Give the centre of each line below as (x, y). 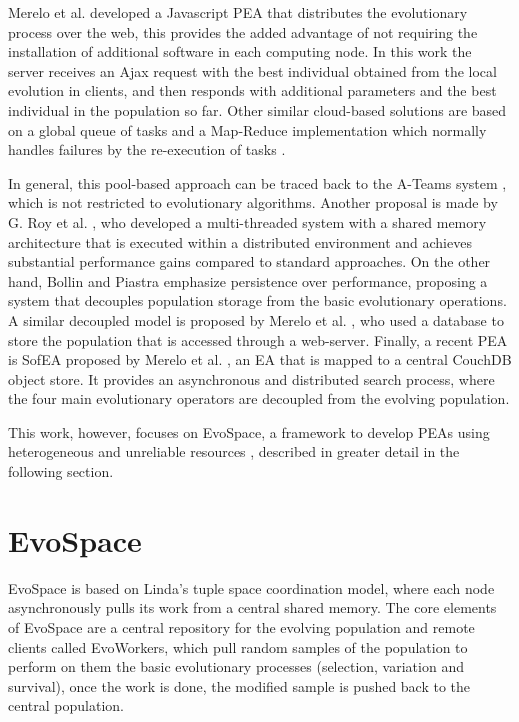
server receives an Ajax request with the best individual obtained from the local (252, 70)
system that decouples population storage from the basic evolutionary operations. (257, 300)
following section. (61, 471)
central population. (66, 705)
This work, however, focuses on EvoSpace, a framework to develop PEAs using (249, 431)
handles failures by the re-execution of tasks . (147, 149)
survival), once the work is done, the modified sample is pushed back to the (239, 685)
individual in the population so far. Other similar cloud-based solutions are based (257, 109)
